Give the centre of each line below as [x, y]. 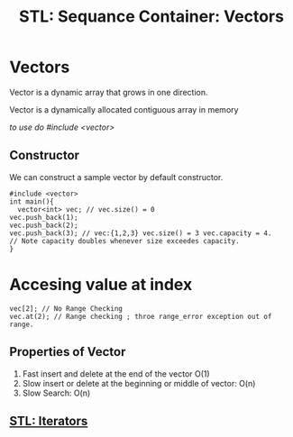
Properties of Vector [68, 352]
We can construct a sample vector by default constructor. [116, 177]
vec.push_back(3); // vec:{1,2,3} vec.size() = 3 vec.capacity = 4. [141, 233]
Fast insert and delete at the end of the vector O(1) [116, 373]
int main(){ [32, 201]
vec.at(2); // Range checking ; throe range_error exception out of [141, 316]
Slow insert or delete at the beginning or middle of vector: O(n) [139, 383]
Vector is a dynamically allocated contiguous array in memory [124, 109]
